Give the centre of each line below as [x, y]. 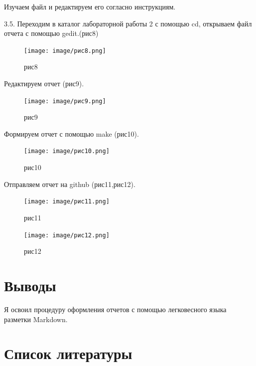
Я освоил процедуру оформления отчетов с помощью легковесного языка [115, 309]
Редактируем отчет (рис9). [44, 84]
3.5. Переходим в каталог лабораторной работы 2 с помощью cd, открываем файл [128, 23]
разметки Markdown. [36, 319]
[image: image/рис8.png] [65, 51]
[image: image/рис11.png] [67, 202]
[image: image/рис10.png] [67, 151]
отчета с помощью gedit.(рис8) [51, 33]
